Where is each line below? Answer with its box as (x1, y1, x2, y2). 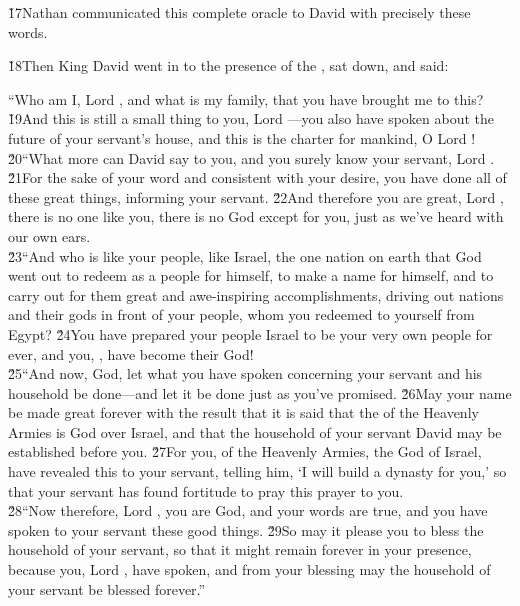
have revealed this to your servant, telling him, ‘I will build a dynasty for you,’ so (8, 461, 507, 482)
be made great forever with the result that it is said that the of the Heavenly (8, 402, 479, 423)
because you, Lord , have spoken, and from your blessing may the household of (8, 559, 491, 580)
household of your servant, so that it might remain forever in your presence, (8, 539, 472, 560)
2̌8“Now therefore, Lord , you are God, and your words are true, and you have (8, 500, 488, 521)
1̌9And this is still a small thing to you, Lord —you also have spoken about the (8, 108, 495, 129)
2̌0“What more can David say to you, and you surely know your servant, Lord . (8, 147, 495, 168)
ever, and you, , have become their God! (8, 343, 254, 364)
